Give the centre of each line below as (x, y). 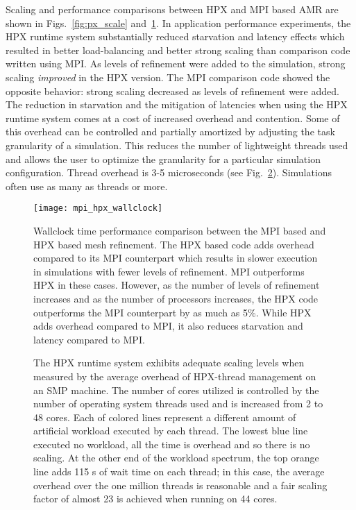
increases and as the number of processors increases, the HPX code (176, 298)
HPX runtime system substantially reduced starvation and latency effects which (175, 36)
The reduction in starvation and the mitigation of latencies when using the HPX (177, 104)
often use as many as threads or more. (87, 186)
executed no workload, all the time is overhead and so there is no (172, 444)
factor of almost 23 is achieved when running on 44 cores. (155, 499)
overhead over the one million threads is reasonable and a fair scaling (180, 485)
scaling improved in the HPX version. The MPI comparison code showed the (168, 77)
